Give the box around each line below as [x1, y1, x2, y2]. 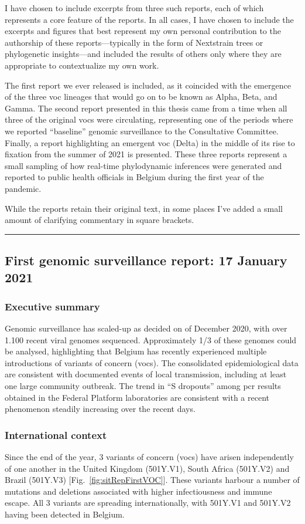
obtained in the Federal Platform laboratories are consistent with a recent [5, 391, 269, 403]
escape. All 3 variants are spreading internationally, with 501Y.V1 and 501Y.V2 [5, 496, 291, 509]
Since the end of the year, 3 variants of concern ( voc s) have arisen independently [5, 451, 294, 463]
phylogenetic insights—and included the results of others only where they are [5, 48, 282, 60]
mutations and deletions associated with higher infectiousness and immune [5, 485, 272, 497]
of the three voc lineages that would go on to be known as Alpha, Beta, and [5, 90, 277, 103]
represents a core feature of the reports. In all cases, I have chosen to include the [5, 13, 294, 25]
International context [5, 427, 107, 442]
